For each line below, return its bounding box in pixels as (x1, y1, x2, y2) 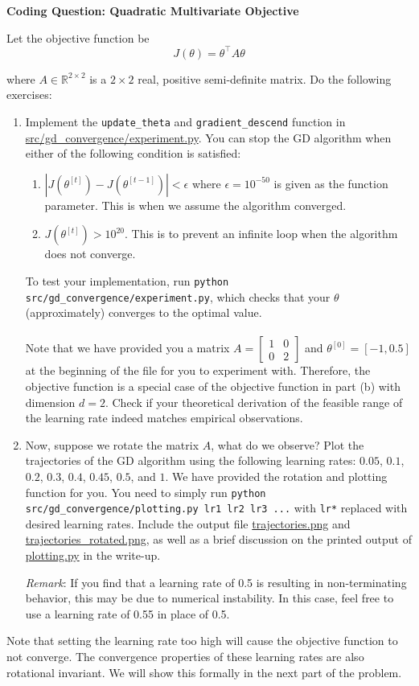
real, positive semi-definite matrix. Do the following (138, 70, 392, 87)
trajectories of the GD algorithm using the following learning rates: (25, 452, 356, 469)
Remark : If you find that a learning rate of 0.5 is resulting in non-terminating (25, 573, 407, 590)
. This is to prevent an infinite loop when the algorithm (125, 225, 398, 242)
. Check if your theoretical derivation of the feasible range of (105, 393, 403, 410)
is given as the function (273, 175, 388, 191)
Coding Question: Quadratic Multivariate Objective (6, 2, 299, 18)
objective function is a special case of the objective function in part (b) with (25, 378, 401, 394)
